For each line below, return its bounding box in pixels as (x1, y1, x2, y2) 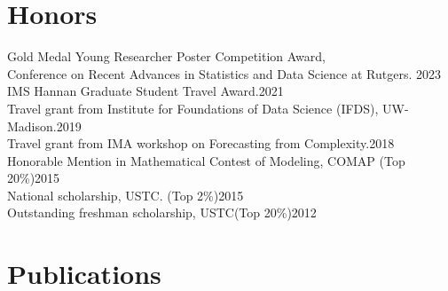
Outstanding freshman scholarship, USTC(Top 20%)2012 (7, 203, 317, 222)
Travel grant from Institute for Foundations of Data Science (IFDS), (7, 98, 379, 117)
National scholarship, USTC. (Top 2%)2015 (7, 185, 244, 204)
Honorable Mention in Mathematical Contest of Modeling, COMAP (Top (7, 151, 405, 169)
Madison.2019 (7, 116, 82, 135)
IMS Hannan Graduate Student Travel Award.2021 (7, 82, 284, 100)
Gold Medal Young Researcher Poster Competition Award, (7, 47, 326, 66)
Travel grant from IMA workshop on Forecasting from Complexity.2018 (7, 134, 395, 153)
